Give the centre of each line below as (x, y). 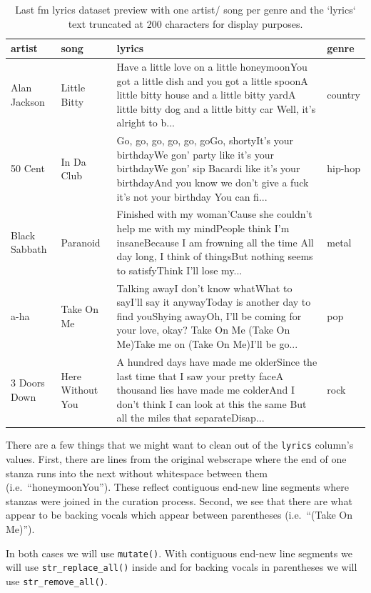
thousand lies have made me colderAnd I (206, 390)
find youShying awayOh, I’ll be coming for (209, 315)
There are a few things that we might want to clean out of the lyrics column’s (180, 445)
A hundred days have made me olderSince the (217, 361)
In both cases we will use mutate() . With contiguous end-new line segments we (179, 553)
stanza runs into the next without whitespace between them (137, 473)
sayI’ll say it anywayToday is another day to (214, 302)
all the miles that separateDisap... (190, 418)
